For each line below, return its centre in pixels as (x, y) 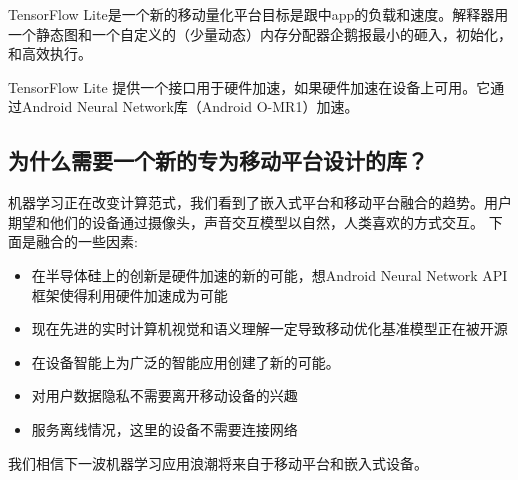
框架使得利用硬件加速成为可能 (129, 294)
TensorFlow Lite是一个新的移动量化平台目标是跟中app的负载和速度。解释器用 (258, 14)
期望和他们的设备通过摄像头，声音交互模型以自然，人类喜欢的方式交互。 (246, 221)
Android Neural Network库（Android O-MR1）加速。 (190, 106)
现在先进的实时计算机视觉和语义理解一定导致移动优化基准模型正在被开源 (269, 328)
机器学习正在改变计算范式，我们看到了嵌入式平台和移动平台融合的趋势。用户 (260, 202)
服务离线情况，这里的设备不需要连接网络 (164, 428)
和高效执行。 (50, 53)
